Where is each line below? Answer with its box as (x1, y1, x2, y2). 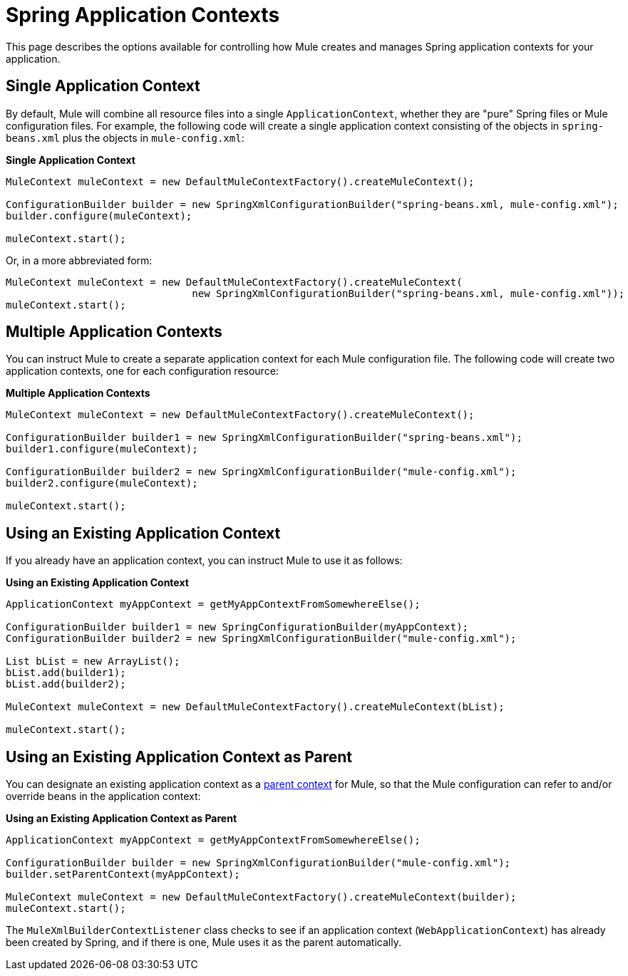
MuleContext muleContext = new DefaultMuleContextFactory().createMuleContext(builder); (6, 891, 517, 903)
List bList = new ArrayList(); (6, 655, 180, 668)
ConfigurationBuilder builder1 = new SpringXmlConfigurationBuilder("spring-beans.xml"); (6, 432, 523, 444)
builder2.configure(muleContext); (6, 477, 198, 489)
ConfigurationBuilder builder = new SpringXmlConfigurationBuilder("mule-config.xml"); (6, 857, 511, 869)
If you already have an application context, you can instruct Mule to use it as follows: (6, 554, 403, 567)
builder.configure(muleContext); (6, 209, 192, 222)
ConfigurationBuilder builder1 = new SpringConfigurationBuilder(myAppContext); (6, 621, 469, 633)
